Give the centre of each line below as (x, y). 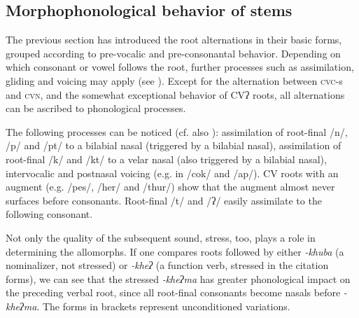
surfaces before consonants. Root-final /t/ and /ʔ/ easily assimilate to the (164, 200)
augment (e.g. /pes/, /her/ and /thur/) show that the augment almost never (170, 187)
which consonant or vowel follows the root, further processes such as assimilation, (180, 67)
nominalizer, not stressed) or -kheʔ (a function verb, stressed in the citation (167, 265)
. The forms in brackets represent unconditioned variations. (163, 306)
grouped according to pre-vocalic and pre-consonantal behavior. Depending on (173, 53)
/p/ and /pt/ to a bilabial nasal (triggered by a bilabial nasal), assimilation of (174, 145)
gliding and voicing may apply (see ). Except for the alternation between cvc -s (174, 80)
